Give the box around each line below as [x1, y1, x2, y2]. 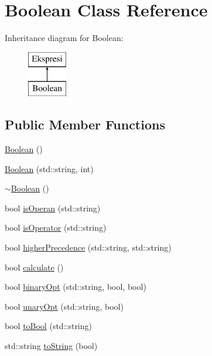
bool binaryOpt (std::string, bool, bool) [5, 280, 146, 293]
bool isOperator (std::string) [5, 221, 107, 234]
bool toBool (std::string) [5, 320, 92, 332]
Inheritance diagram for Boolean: [5, 32, 124, 44]
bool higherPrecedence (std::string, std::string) [5, 241, 172, 254]
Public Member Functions [5, 115, 165, 133]
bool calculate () [5, 261, 64, 273]
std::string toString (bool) [5, 340, 98, 352]
